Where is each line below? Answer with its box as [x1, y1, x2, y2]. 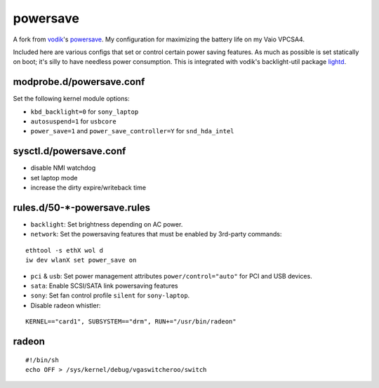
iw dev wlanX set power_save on [25, 256, 137, 265]
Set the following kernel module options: [13, 95, 130, 103]
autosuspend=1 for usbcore [30, 117, 117, 126]
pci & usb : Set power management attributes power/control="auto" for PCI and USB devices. [30, 272, 312, 280]
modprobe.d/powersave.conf [13, 76, 145, 88]
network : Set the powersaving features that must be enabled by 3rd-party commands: [30, 230, 282, 239]
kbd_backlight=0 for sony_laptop [30, 107, 139, 116]
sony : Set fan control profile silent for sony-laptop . [30, 291, 190, 300]
